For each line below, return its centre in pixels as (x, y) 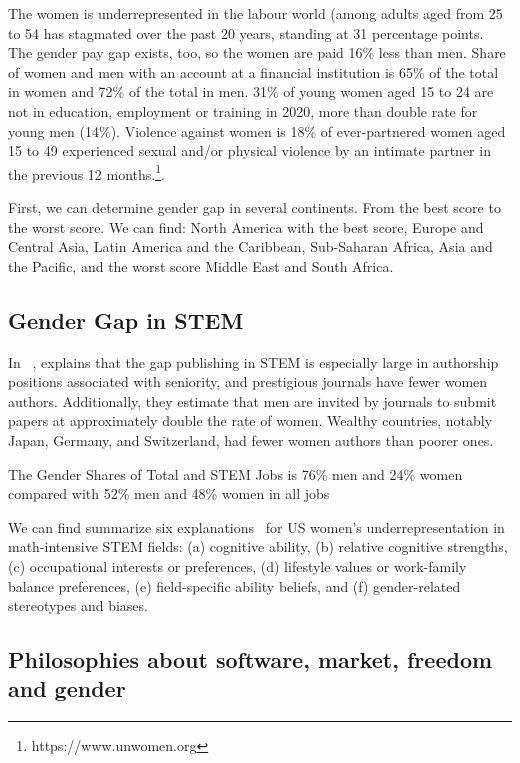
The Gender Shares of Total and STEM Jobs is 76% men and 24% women (235, 473)
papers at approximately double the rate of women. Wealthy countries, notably (250, 420)
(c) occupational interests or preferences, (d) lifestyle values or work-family (237, 565)
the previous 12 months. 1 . (86, 172)
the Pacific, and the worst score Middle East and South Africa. (201, 265)
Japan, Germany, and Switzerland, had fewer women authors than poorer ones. (251, 439)
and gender (67, 688)
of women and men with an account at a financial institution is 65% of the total (253, 71)
